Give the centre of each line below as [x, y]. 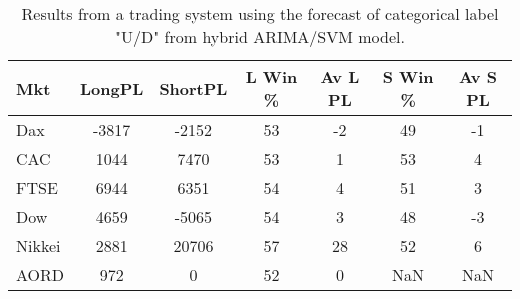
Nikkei [38, 245]
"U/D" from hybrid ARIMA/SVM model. [260, 36]
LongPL [112, 88]
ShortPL [193, 88]
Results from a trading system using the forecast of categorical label [260, 13]
